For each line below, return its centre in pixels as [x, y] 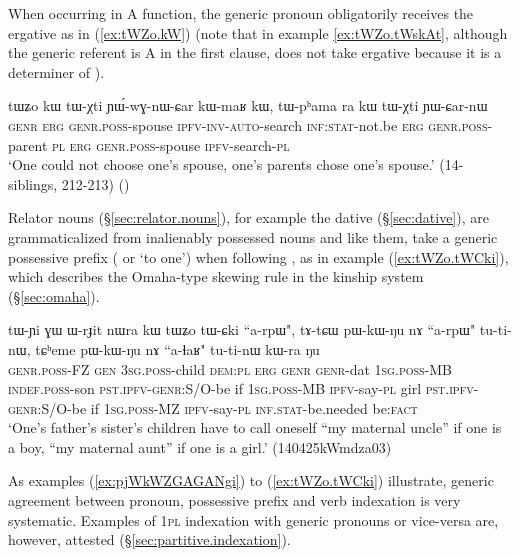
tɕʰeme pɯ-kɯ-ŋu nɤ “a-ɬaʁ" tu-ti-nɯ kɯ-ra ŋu [177, 348]
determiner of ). [56, 71]
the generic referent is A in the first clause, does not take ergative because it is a [255, 52]
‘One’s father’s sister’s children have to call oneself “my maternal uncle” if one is [255, 427]
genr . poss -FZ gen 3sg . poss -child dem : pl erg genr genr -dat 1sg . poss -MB [230, 368]
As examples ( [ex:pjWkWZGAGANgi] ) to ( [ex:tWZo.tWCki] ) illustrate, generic [251, 480]
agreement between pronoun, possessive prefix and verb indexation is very [234, 500]
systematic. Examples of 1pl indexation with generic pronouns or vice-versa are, [253, 519]
